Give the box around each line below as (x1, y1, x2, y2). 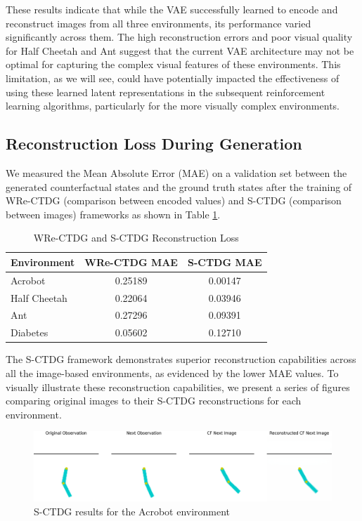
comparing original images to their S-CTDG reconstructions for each (6, 393, 302, 408)
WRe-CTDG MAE (84, 254, 178, 269)
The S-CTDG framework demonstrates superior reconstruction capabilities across (6, 352, 356, 367)
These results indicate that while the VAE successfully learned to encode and (6, 2, 338, 16)
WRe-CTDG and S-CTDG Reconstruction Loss (33, 230, 239, 245)
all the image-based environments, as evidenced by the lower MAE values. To (6, 365, 339, 380)
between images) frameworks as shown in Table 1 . (6, 206, 221, 221)
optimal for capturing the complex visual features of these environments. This (6, 57, 341, 72)
